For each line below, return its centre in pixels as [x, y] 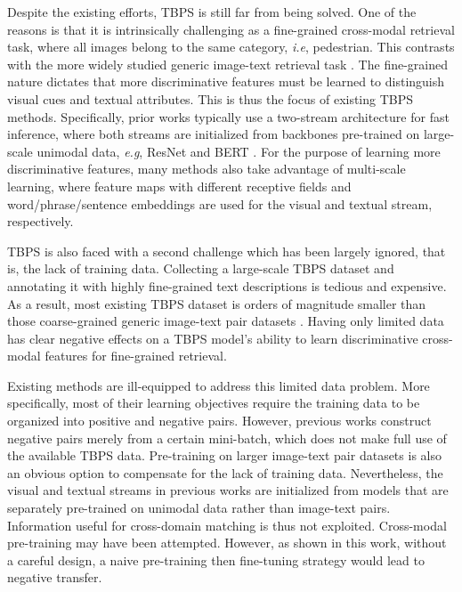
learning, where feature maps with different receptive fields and [179, 186]
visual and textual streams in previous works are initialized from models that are [228, 490]
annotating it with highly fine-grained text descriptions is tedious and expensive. [227, 285]
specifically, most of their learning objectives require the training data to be [214, 403]
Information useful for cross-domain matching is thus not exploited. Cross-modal [227, 525]
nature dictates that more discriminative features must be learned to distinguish [226, 81]
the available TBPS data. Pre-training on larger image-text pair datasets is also [224, 455]
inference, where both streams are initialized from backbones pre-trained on [214, 134]
